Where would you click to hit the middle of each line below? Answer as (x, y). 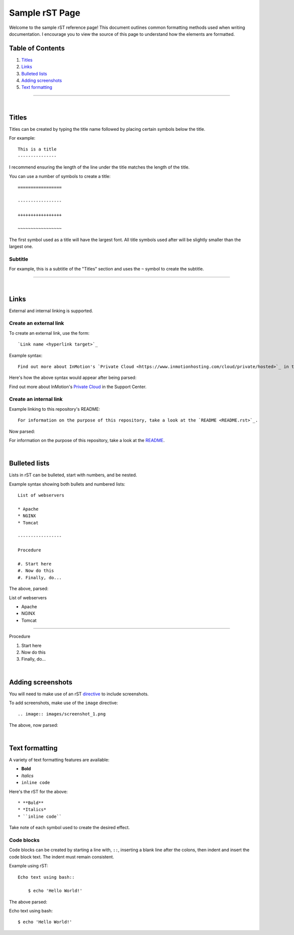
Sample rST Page (45, 13)
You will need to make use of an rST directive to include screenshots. (79, 694)
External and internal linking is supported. (51, 311)
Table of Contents (37, 48)
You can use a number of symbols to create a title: (60, 176)
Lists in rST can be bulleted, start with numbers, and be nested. (73, 475)
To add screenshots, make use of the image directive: (63, 703)
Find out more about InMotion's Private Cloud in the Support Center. (78, 387)
